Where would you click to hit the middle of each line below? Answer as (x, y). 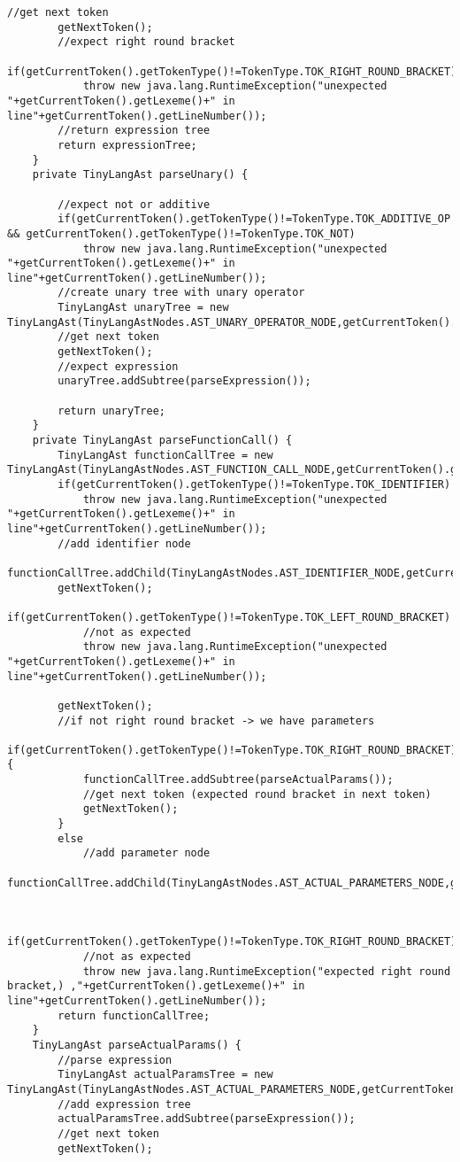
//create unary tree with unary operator (181, 293)
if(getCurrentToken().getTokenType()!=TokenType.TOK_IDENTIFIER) (254, 484)
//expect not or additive (134, 204)
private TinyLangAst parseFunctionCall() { (162, 441)
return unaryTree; (111, 411)
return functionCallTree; (134, 1015)
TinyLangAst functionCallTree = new (165, 455)
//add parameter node (146, 853)
